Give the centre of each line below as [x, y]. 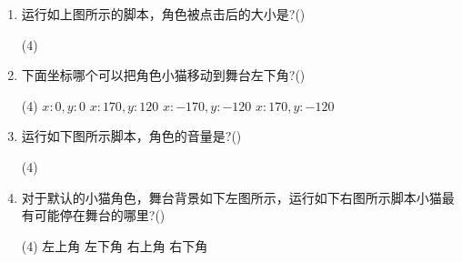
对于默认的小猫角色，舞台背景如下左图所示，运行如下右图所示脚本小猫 [231, 197]
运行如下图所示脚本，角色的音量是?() [131, 136]
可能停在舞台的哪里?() [100, 215]
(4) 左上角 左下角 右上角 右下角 [115, 245]
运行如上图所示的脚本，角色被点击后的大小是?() [163, 14]
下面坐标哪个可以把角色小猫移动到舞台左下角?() [163, 75]
